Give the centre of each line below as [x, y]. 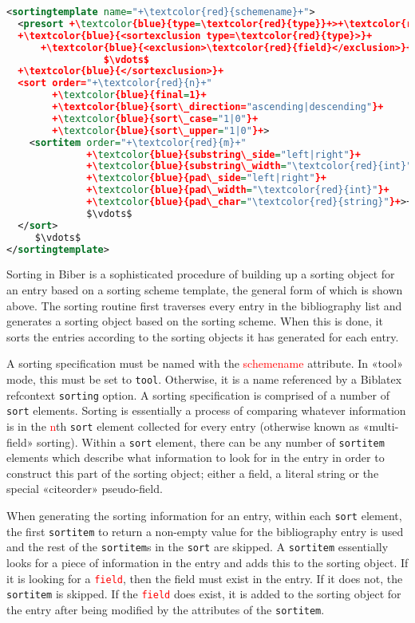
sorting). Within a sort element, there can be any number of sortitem [211, 442]
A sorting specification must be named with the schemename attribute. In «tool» [205, 363]
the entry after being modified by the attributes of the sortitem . [166, 609]
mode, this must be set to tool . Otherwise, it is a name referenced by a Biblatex [204, 379]
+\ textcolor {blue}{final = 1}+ [129, 95]
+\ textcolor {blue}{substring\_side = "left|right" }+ [223, 154]
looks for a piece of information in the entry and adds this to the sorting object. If [207, 562]
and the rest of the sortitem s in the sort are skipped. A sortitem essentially [198, 547]
